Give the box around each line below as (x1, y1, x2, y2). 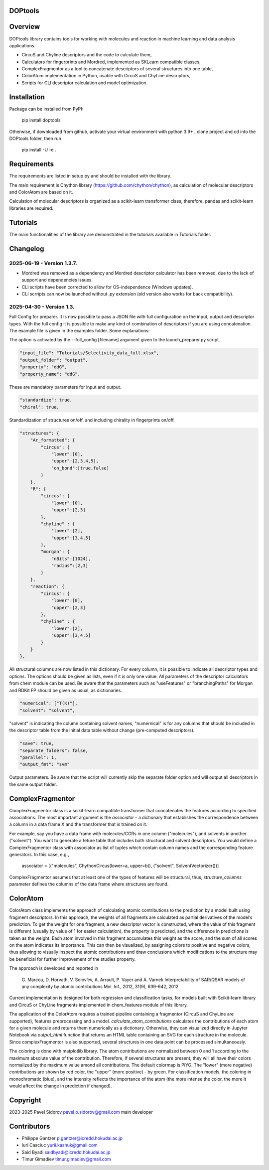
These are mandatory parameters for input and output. (9, 384, 122, 390)
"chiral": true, (19, 404, 60, 410)
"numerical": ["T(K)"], (19, 701, 78, 706)
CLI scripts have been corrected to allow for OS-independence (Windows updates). (21, 284, 193, 290)
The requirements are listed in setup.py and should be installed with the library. (9, 173, 171, 179)
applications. (9, 42, 36, 48)
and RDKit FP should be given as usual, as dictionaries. (9, 687, 122, 693)
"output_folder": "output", (19, 357, 88, 363)
